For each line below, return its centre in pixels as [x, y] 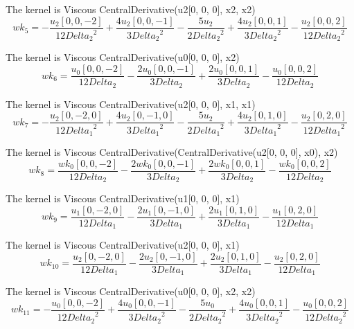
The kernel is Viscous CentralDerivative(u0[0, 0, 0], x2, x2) [131, 291]
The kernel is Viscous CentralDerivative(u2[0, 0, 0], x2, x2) [131, 9]
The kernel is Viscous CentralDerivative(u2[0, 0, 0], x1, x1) [131, 104]
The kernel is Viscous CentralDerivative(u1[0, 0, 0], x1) [123, 198]
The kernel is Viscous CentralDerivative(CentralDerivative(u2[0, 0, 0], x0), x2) [172, 152]
